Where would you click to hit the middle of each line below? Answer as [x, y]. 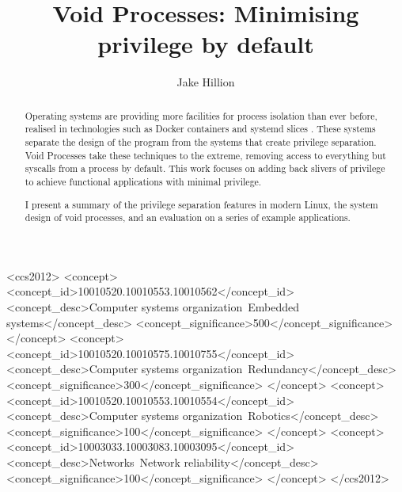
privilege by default [206, 44]
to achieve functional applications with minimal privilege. [143, 181]
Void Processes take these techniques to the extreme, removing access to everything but [205, 155]
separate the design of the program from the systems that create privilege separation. [201, 142]
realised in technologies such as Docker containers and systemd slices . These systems [200, 129]
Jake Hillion [206, 82]
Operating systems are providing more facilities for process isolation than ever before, [201, 115]
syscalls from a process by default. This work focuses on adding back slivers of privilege [205, 168]
